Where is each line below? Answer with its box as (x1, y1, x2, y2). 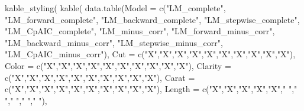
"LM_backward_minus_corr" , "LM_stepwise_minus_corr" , (5, 36, 223, 48)
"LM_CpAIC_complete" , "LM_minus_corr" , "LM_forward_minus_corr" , (5, 25, 275, 37)
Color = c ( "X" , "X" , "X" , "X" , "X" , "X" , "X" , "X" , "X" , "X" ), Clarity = (5, 59, 231, 71)
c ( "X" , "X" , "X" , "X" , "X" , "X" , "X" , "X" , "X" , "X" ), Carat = (5, 71, 195, 83)
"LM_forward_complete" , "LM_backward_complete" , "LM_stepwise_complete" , (5, 13, 300, 25)
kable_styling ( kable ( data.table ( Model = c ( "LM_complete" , (5, 2, 226, 14)
